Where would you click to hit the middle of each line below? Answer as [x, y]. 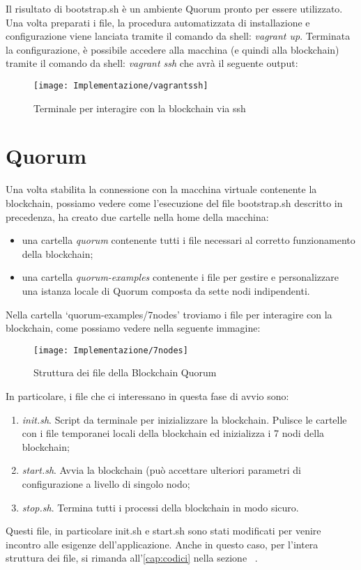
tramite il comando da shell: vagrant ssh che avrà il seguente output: [152, 63]
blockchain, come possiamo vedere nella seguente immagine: [133, 328]
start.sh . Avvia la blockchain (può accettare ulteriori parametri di [161, 470]
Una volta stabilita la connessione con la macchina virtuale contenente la [161, 189]
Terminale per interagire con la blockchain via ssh [140, 108]
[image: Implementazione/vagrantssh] [121, 85]
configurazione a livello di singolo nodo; [106, 483]
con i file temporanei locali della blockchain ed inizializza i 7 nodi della [173, 433]
